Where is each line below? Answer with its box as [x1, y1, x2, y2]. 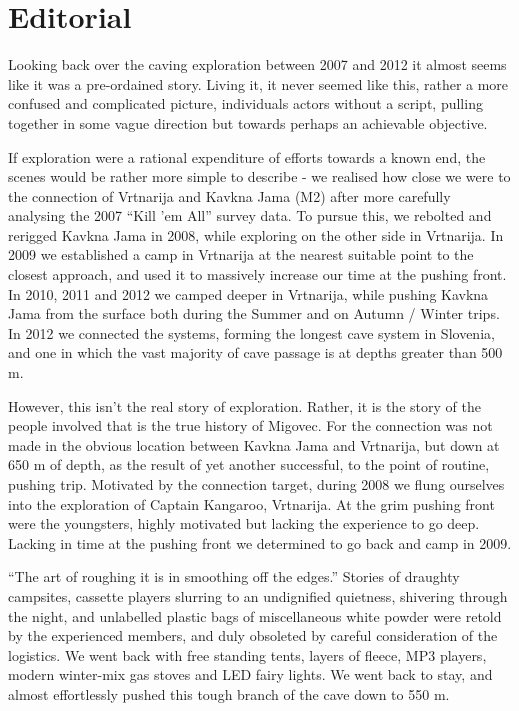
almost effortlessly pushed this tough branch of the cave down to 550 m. [8, 683, 450, 704]
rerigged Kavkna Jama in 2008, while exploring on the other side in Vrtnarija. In [8, 224, 504, 245]
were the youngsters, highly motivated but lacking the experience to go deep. [8, 513, 480, 534]
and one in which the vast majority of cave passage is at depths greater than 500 [8, 342, 503, 363]
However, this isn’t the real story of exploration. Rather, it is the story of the [8, 395, 481, 416]
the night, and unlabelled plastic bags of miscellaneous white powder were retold [8, 605, 502, 626]
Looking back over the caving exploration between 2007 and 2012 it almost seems [8, 54, 507, 75]
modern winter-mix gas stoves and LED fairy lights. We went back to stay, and [8, 664, 493, 685]
